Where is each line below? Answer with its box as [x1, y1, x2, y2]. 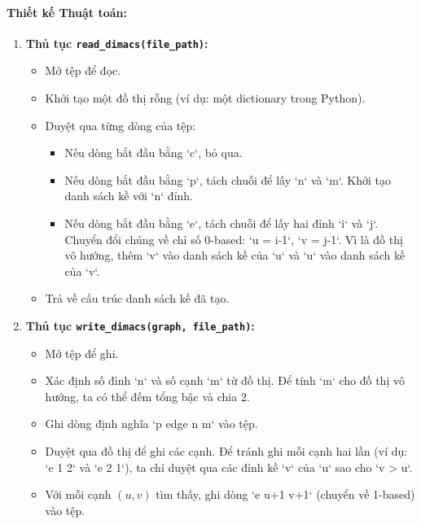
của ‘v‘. [64, 262, 100, 279]
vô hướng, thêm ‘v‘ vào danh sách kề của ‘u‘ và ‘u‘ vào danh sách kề [64, 247, 406, 264]
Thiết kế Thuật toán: [7, 3, 128, 20]
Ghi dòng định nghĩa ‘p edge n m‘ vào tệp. [45, 415, 258, 432]
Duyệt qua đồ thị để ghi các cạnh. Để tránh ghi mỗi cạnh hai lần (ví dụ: [45, 443, 408, 460]
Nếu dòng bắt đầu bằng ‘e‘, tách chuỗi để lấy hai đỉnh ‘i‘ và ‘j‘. [64, 215, 379, 232]
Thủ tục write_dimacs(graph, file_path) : [25, 317, 255, 334]
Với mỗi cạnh [45, 486, 112, 503]
